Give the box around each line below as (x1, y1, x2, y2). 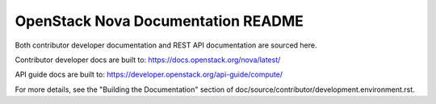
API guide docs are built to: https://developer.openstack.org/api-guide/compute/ (15, 69, 283, 80)
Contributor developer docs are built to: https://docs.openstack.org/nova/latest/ (15, 55, 281, 64)
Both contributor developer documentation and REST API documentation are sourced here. (15, 40, 317, 50)
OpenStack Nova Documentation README (15, 12, 304, 30)
